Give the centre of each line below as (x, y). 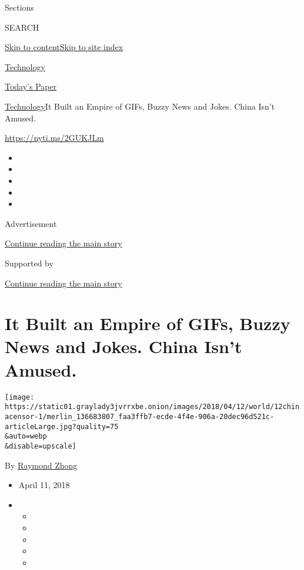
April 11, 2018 (44, 485)
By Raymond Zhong (41, 465)
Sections (19, 7)
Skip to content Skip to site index (64, 47)
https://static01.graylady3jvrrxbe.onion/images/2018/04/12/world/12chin (152, 407)
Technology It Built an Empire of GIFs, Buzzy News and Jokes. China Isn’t (140, 106)
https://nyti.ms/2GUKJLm (54, 138)
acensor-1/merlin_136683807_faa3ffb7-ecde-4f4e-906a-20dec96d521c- (140, 416)
